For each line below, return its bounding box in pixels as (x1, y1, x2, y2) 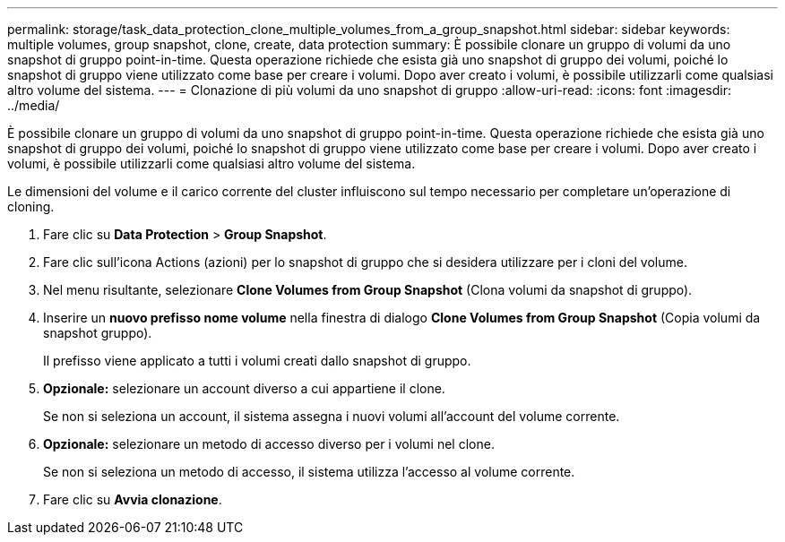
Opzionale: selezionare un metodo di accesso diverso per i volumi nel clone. (43, 436, 495, 452)
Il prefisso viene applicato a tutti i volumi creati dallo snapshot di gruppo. (43, 353, 471, 368)
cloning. (7, 199, 55, 214)
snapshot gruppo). (43, 325, 152, 340)
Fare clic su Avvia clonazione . (43, 492, 222, 507)
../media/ (7, 98, 60, 113)
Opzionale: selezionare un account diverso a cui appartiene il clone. (43, 381, 445, 396)
